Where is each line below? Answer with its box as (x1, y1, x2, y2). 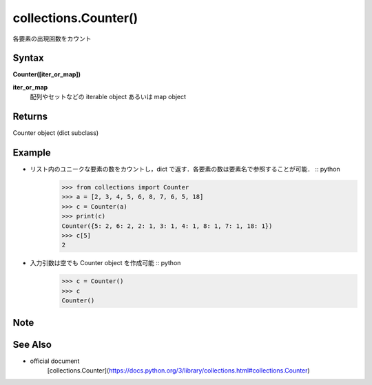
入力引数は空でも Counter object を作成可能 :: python (30, 259, 181, 267)
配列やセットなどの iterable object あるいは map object (30, 93, 186, 101)
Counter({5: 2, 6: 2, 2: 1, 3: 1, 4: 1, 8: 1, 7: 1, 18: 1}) (61, 222, 273, 230)
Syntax (12, 52, 44, 64)
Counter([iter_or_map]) (12, 70, 81, 79)
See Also (12, 338, 52, 351)
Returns (12, 111, 48, 123)
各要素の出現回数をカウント (12, 34, 92, 43)
